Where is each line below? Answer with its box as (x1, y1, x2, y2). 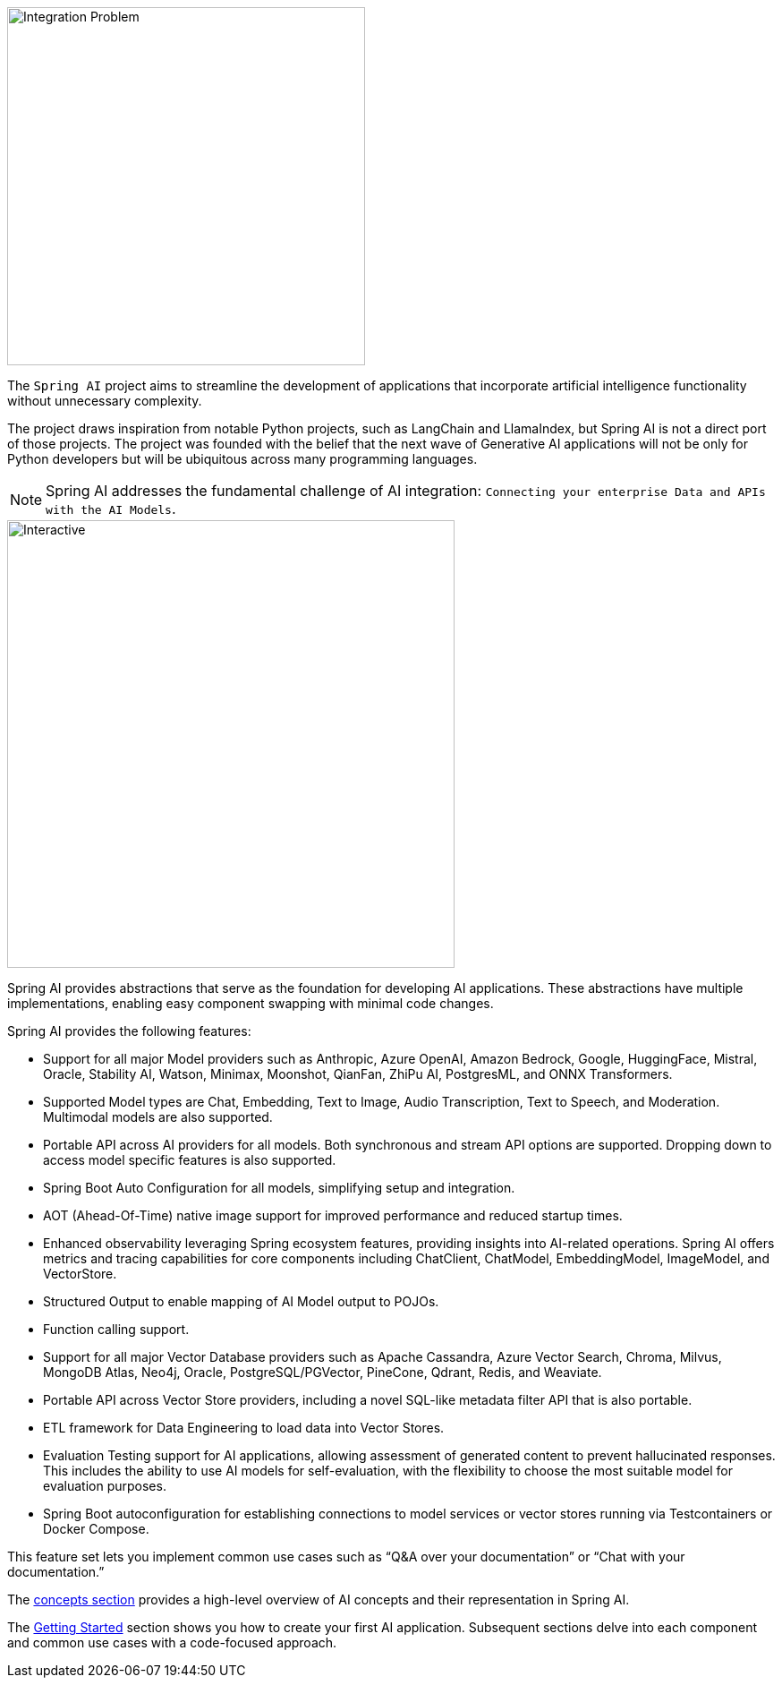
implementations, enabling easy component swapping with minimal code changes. (7, 996, 494, 1011)
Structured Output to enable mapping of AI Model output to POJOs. (43, 1294, 439, 1309)
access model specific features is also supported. (43, 1152, 336, 1168)
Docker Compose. (43, 1521, 149, 1536)
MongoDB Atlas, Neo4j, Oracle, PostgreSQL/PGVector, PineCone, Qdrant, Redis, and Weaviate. (43, 1364, 602, 1380)
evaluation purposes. (43, 1478, 166, 1493)
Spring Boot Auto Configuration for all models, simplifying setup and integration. (43, 1180, 515, 1195)
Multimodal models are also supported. (43, 1109, 273, 1125)
